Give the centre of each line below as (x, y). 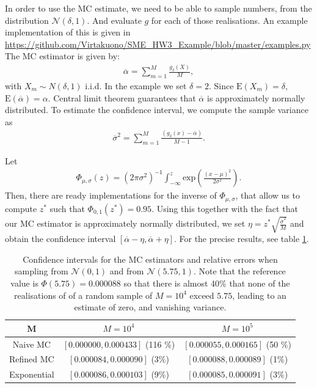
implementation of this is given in (68, 32)
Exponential (32, 374)
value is (24, 283)
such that (67, 208)
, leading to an (259, 295)
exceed (202, 295)
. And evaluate (114, 20)
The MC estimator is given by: (63, 56)
